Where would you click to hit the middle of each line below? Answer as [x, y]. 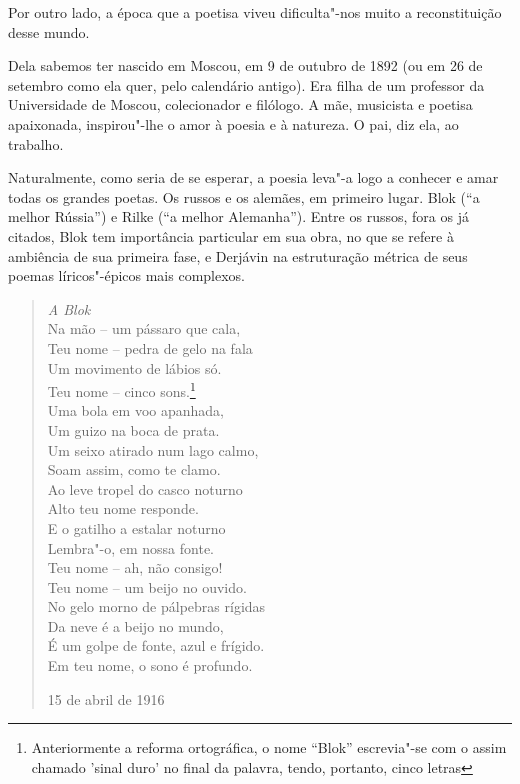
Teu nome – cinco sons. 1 [121, 389]
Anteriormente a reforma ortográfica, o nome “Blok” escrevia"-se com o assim [269, 747]
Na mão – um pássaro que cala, [144, 328]
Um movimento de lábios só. [134, 367]
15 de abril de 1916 [106, 698]
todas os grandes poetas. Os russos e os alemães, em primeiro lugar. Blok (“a [244, 196]
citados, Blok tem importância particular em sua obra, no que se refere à [231, 235]
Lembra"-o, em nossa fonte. [131, 547]
